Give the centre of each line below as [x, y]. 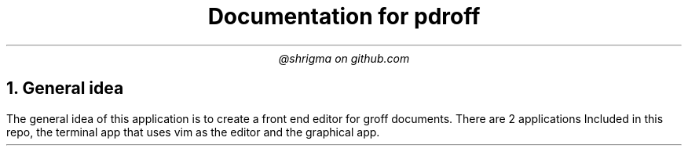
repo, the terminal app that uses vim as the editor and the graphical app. [193, 132]
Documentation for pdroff [344, 16]
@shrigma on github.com [344, 58]
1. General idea [65, 89]
